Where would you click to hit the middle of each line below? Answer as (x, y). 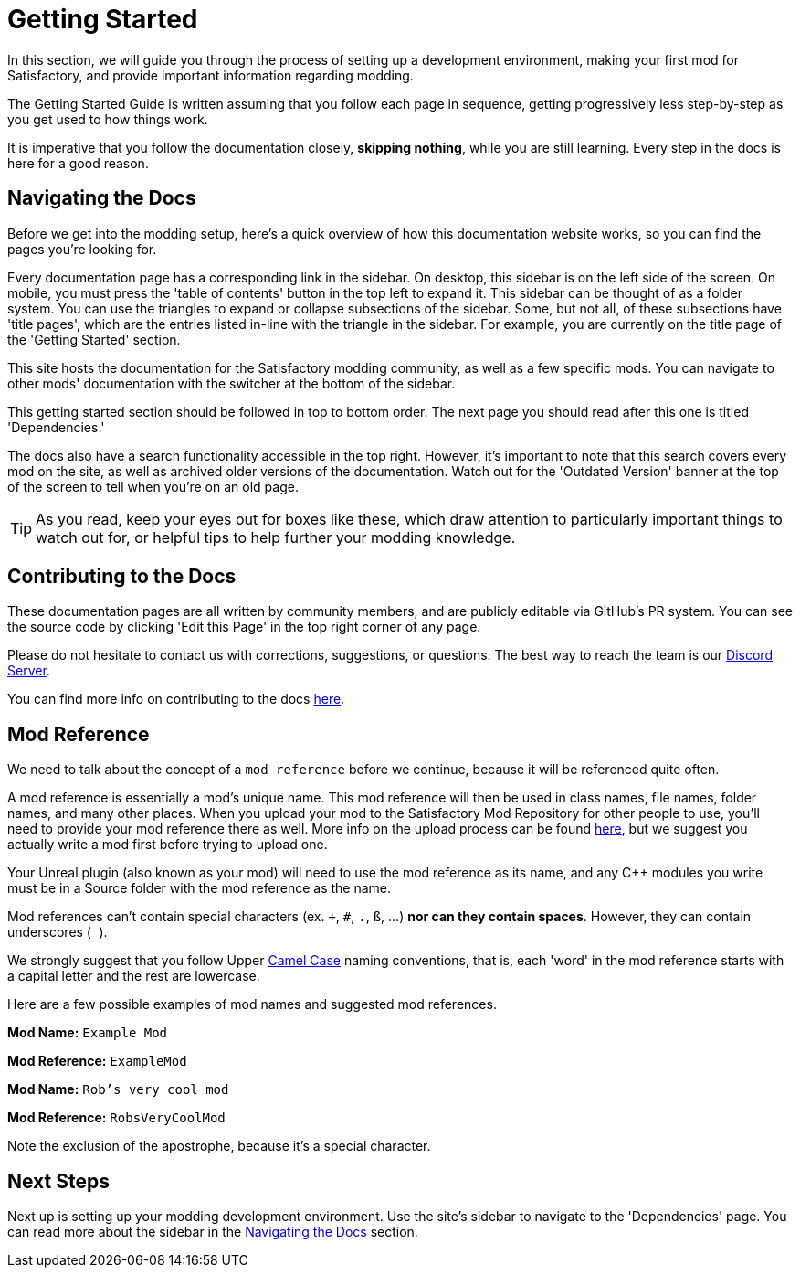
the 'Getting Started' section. (94, 339)
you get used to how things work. (108, 119)
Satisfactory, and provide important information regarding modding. (211, 75)
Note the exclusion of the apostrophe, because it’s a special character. (219, 1146)
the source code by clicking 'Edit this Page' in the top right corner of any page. (244, 627)
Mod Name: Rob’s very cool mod (118, 1089)
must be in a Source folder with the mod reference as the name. (200, 888)
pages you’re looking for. (82, 249)
